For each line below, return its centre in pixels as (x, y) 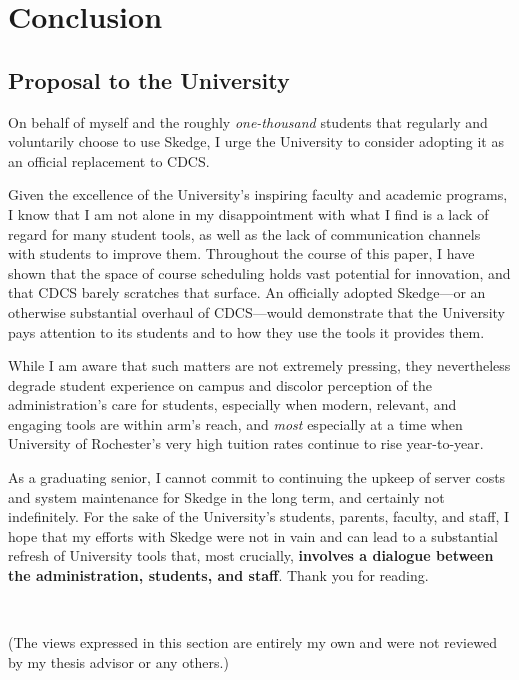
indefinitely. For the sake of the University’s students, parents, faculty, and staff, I (258, 516)
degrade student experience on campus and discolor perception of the (220, 384)
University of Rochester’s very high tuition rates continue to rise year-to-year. (246, 443)
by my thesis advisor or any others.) (118, 661)
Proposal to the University (149, 79)
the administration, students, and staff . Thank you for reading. (218, 575)
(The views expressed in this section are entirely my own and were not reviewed (252, 642)
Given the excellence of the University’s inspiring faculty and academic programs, (258, 194)
